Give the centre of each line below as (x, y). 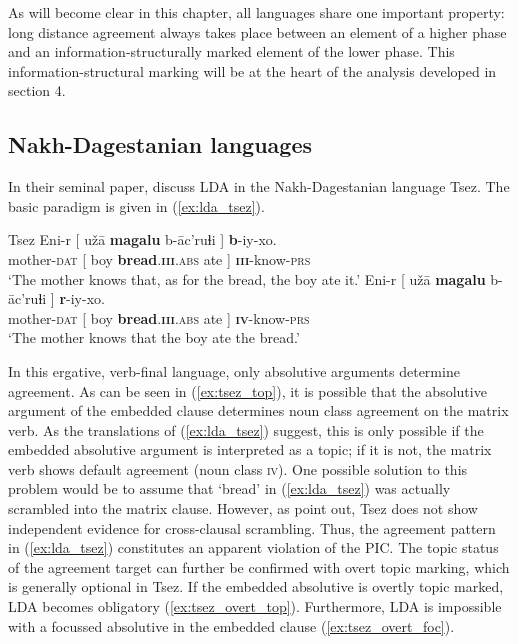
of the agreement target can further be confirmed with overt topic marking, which (259, 566)
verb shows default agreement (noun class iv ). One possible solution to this (238, 468)
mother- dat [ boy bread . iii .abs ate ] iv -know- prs (159, 317)
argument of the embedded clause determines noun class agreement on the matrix (258, 410)
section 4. (37, 90)
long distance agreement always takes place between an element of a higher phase (257, 31)
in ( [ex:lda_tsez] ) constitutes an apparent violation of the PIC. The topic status (253, 547)
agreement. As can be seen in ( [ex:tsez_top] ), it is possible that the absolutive (247, 390)
